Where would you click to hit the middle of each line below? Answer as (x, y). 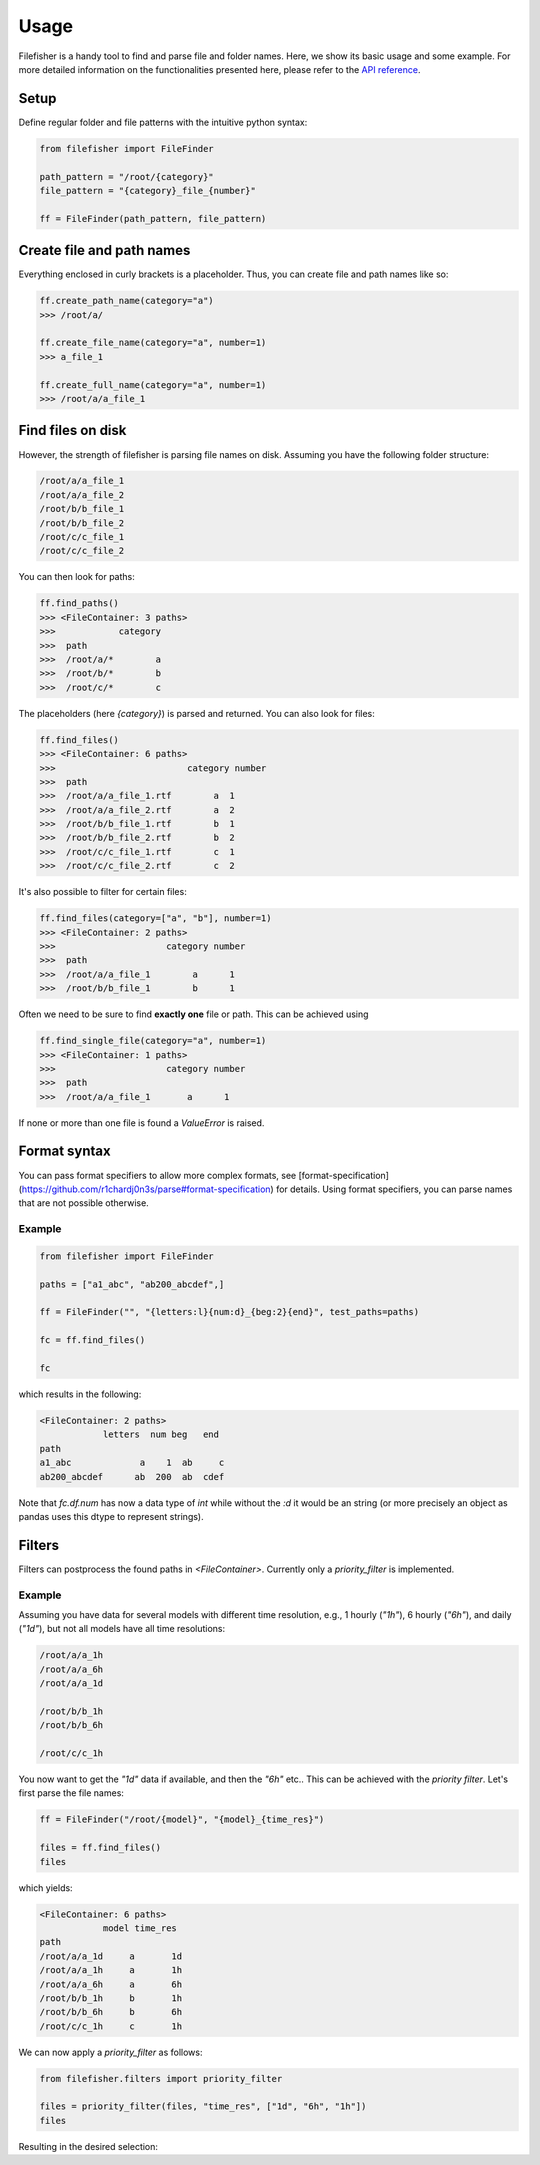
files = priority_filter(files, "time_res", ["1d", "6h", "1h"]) (203, 2106)
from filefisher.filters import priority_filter (161, 2078)
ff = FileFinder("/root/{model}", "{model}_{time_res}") (182, 1819)
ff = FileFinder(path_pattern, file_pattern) (153, 218)
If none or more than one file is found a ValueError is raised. (141, 1122)
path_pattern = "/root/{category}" (126, 176)
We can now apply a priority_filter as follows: (111, 2052)
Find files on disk (72, 430)
